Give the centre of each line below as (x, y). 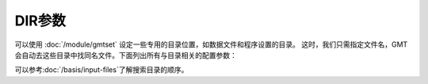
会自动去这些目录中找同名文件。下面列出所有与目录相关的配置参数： (126, 55)
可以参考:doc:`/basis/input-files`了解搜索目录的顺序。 (101, 70)
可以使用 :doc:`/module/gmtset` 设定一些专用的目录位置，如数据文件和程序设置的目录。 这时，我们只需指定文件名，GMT (211, 44)
